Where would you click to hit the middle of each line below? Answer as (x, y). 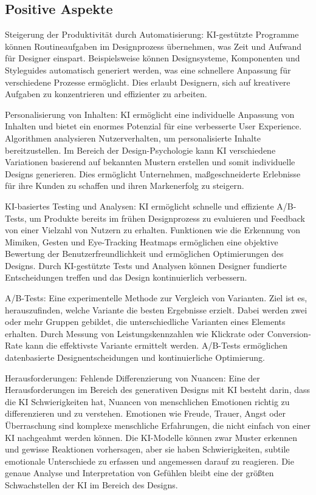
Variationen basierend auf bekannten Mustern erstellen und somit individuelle (150, 162)
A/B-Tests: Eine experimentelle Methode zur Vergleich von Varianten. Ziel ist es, (156, 298)
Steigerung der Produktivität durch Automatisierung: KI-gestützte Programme (152, 34)
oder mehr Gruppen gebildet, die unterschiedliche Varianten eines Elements (145, 322)
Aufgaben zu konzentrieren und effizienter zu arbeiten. (106, 94)
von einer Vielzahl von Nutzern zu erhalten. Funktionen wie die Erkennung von (153, 230)
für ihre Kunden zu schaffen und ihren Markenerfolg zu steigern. (125, 186)
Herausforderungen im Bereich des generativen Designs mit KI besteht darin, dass (158, 390)
